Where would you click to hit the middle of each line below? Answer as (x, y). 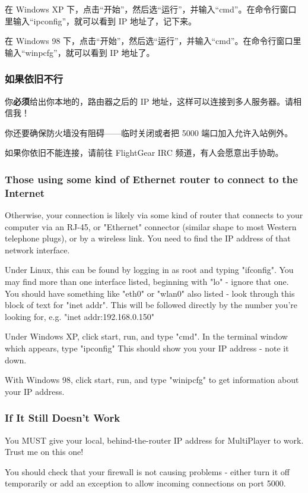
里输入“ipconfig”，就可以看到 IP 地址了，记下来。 (101, 21)
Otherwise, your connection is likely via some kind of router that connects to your (154, 215)
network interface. (37, 249)
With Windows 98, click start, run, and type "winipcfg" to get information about (152, 380)
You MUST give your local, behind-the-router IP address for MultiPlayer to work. (154, 440)
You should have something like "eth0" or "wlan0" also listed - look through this (150, 293)
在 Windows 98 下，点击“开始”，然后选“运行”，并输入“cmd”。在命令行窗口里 (153, 41)
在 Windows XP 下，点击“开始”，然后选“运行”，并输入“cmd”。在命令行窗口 (151, 9)
